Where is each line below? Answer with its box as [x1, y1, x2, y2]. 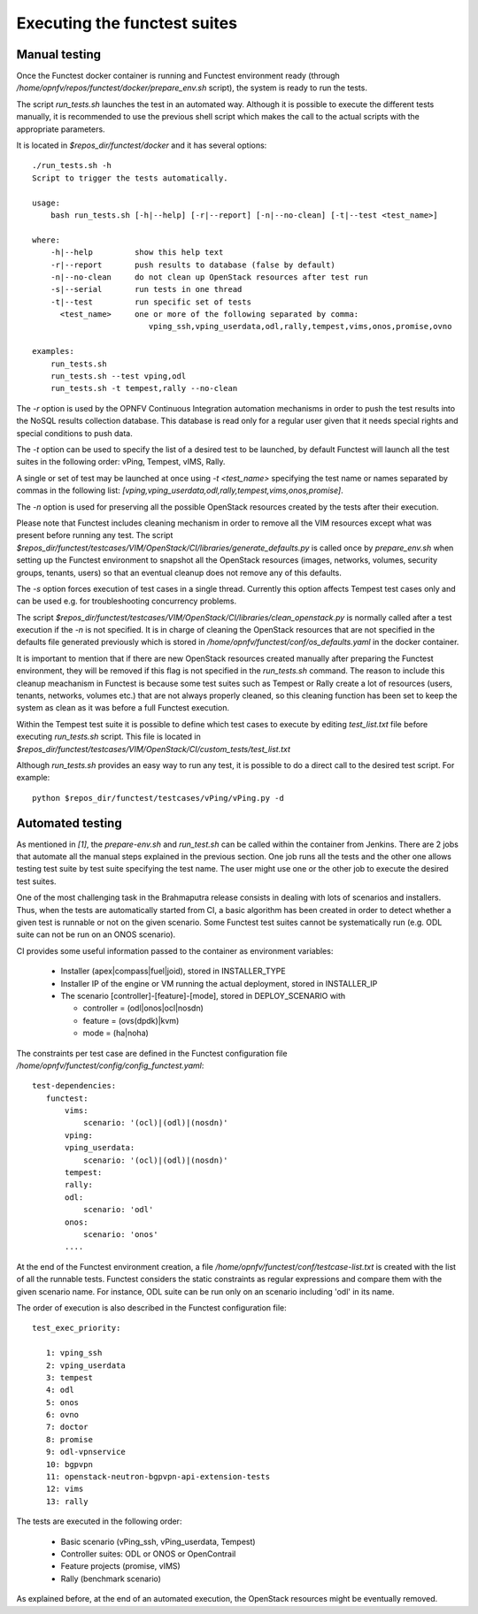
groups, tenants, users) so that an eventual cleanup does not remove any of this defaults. [16, 567, 343, 578]
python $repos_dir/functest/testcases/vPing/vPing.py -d [32, 793, 285, 803]
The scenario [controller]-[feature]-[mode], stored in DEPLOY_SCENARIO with [60, 990, 346, 1001]
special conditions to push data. [16, 427, 133, 438]
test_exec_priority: [32, 1323, 121, 1333]
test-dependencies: [32, 1080, 117, 1091]
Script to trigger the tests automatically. [32, 173, 229, 183]
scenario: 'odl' [82, 1204, 154, 1215]
